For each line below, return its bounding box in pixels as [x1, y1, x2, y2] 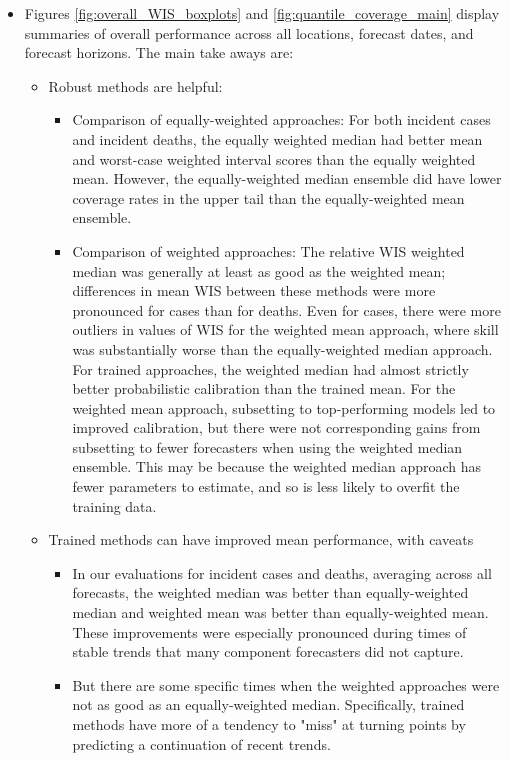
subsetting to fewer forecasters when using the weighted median [72, 436, 463, 457]
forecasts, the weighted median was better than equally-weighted [72, 582, 469, 603]
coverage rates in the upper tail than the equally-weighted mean [72, 187, 465, 208]
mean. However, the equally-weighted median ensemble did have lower [72, 168, 502, 189]
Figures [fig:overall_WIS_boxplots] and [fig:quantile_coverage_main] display [24, 3, 500, 23]
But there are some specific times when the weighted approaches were [72, 674, 500, 695]
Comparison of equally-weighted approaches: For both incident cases [72, 109, 491, 130]
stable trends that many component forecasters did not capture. [72, 641, 464, 662]
